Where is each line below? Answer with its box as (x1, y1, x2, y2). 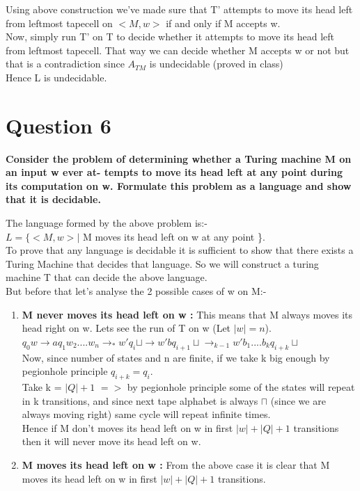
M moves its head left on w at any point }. (82, 229, 265, 243)
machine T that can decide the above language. (6, 270, 208, 284)
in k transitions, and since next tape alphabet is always (22, 393, 258, 408)
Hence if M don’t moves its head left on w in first (22, 420, 233, 435)
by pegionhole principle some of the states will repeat (127, 380, 355, 394)
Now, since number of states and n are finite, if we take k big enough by (22, 350, 330, 364)
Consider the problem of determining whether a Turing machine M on (6, 151, 352, 166)
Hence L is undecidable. (6, 70, 107, 84)
